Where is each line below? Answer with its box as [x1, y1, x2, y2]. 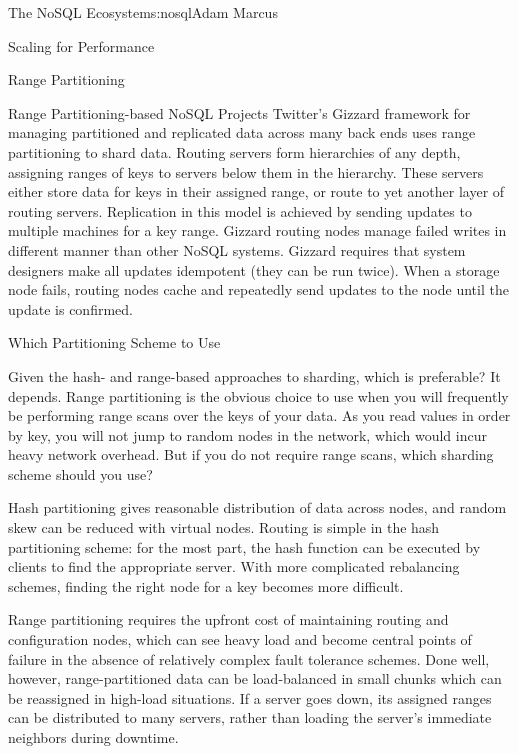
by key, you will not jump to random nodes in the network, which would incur [8, 424, 487, 445]
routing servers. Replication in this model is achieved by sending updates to [8, 200, 472, 221]
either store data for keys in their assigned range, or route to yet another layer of [8, 181, 505, 202]
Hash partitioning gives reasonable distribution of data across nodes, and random [8, 497, 507, 518]
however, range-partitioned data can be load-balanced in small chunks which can [8, 668, 502, 689]
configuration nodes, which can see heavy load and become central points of [8, 629, 472, 650]
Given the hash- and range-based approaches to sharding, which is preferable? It [8, 365, 501, 386]
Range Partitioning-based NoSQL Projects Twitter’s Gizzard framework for [8, 102, 471, 123]
